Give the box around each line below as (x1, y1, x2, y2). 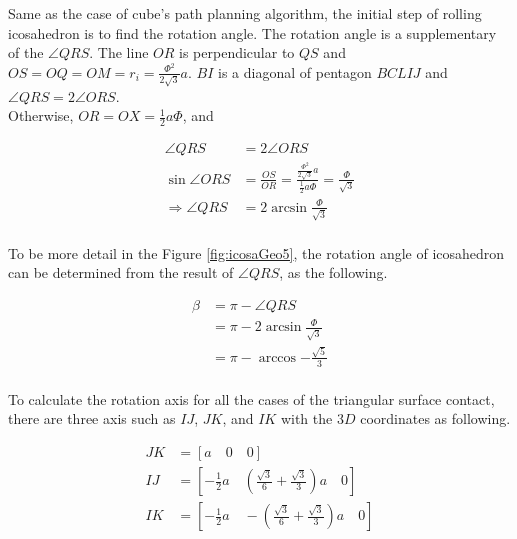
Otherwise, (8, 105, 74, 126)
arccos (258, 350, 297, 365)
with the (280, 408, 333, 429)
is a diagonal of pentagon (218, 61, 372, 82)
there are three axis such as (8, 408, 176, 429)
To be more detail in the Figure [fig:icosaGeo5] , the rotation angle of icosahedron (8, 242, 505, 263)
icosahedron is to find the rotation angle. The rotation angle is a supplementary (8, 22, 497, 43)
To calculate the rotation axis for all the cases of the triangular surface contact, (8, 388, 495, 409)
